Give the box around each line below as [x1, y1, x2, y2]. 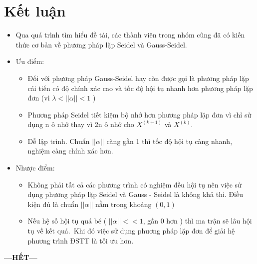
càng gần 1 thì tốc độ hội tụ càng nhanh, [106, 135, 233, 146]
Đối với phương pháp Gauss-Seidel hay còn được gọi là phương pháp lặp [27, 72, 249, 83]
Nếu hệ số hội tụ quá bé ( [27, 215, 107, 226]
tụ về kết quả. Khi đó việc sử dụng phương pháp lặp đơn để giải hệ [27, 225, 235, 236]
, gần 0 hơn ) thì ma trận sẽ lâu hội [143, 215, 252, 226]
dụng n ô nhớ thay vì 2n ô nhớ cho [27, 119, 134, 129]
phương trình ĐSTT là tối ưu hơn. [27, 235, 134, 245]
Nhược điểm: [15, 162, 55, 173]
